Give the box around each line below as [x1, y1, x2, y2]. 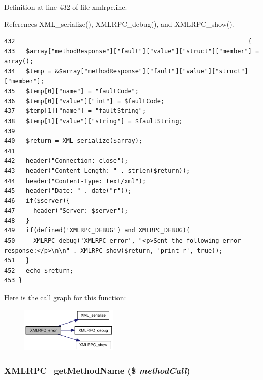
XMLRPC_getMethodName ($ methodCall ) [4, 364, 190, 376]
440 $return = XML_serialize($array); [4, 137, 143, 145]
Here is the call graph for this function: [4, 292, 126, 303]
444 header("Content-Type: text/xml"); [4, 177, 147, 185]
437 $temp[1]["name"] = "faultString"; [4, 107, 147, 115]
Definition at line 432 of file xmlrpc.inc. [4, 2, 127, 12]
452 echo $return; [4, 267, 74, 274]
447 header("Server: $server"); [4, 207, 128, 215]
